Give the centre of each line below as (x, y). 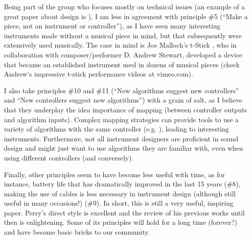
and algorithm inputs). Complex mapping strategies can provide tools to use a (121, 119)
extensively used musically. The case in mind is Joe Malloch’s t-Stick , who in (120, 45)
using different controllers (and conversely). (69, 157)
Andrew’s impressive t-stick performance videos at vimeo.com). (99, 74)
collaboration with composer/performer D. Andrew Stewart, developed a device (123, 54)
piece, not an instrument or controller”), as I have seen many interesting (112, 26)
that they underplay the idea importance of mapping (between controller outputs (126, 109)
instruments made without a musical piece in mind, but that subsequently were (123, 35)
